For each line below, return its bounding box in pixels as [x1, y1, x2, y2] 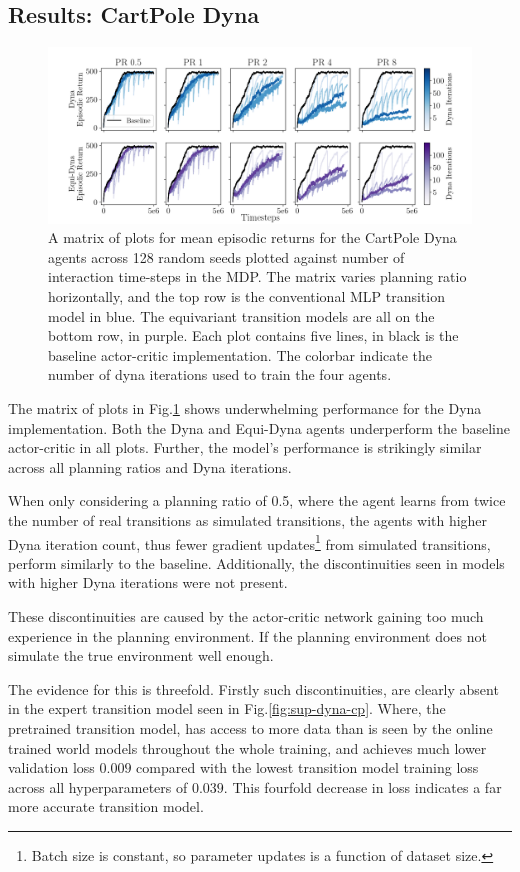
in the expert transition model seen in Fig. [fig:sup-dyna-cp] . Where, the [8, 698, 446, 719]
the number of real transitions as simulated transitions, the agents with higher [8, 509, 488, 530]
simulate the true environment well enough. [8, 645, 274, 666]
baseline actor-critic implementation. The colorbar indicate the [48, 344, 433, 365]
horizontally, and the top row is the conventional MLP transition [48, 285, 445, 306]
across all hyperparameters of [8, 776, 188, 797]
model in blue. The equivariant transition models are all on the [48, 305, 435, 326]
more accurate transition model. [8, 796, 204, 817]
